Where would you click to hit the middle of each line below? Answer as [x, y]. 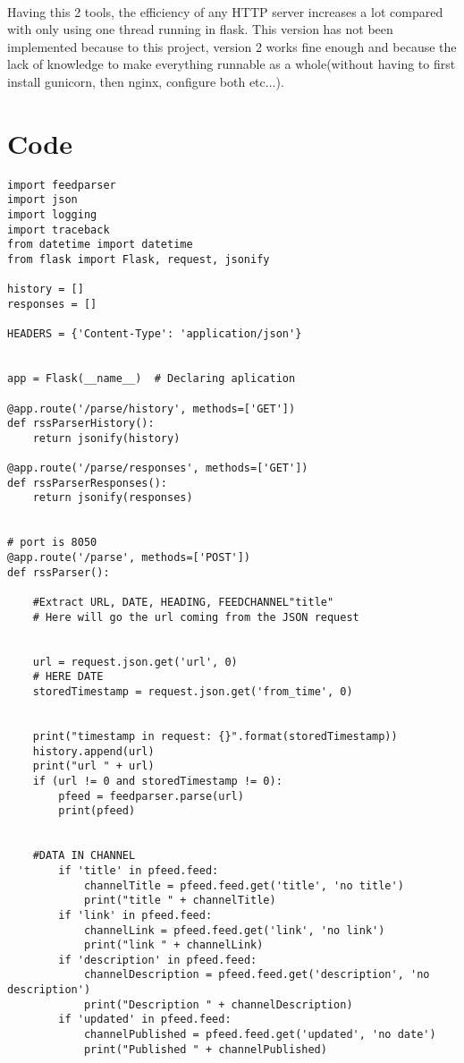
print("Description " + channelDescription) [218, 1004]
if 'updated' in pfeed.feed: [145, 1020]
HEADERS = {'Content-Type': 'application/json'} [155, 334]
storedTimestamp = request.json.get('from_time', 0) [193, 692]
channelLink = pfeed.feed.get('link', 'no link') [234, 930]
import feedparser [62, 185]
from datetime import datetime [100, 245]
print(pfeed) [97, 811]
